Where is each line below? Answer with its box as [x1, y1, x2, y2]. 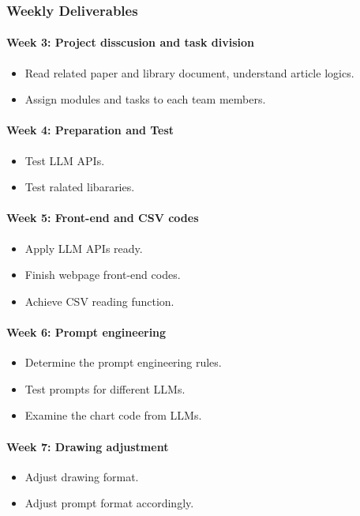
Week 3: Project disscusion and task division [6, 34, 254, 51]
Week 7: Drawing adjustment [6, 438, 169, 454]
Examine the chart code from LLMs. [24, 407, 202, 424]
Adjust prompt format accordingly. [24, 495, 194, 511]
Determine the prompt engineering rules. [24, 354, 222, 371]
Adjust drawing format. [24, 468, 139, 484]
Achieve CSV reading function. [24, 292, 174, 309]
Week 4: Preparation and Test [6, 122, 174, 138]
